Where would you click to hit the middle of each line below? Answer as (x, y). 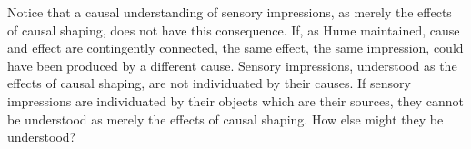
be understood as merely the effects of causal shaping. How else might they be (225, 119)
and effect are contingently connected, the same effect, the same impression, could (235, 48)
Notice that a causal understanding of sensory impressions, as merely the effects (230, 12)
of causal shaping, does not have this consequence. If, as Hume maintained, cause (234, 30)
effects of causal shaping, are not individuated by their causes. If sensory (209, 83)
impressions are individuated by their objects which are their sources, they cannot (235, 100)
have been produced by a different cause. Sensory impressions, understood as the (232, 65)
